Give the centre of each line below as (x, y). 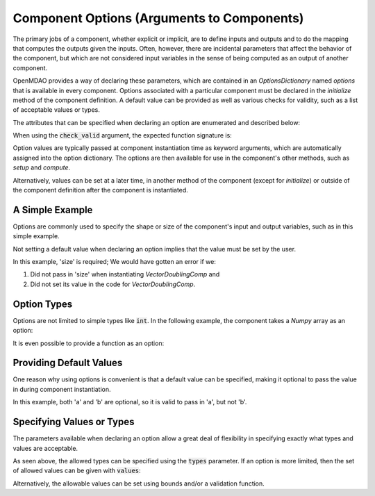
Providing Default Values (68, 363)
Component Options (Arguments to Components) (158, 18)
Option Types (43, 304)
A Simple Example (53, 209)
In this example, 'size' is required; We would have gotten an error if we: (115, 262)
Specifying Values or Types (74, 422)
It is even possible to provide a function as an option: (89, 343)
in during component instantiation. (62, 389)
